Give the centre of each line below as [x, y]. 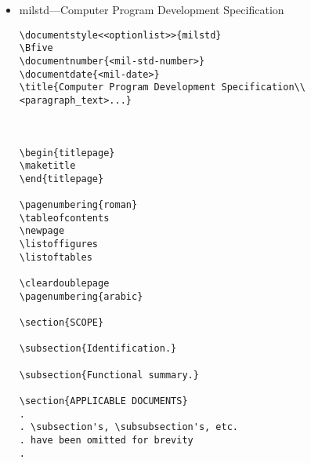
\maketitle [47, 166]
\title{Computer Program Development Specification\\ [162, 87]
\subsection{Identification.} [98, 349]
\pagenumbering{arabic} [81, 296]
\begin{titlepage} [67, 153]
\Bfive [36, 48]
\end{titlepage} [61, 179]
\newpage [42, 231]
